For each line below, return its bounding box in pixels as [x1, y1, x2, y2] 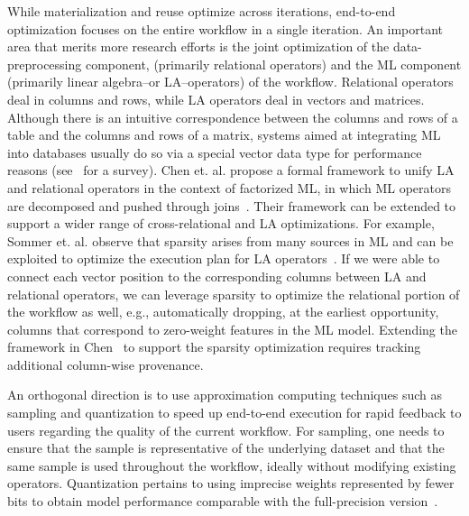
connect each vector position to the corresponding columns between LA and [7, 266, 427, 285]
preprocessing [7, 54, 82, 73]
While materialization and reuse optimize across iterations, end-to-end [7, 2, 396, 20]
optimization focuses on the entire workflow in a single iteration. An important [7, 19, 444, 38]
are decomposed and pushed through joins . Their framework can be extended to [7, 196, 456, 215]
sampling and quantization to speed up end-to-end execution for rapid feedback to [7, 403, 462, 422]
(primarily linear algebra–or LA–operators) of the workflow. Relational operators [7, 72, 454, 91]
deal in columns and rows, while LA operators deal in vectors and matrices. [7, 89, 425, 108]
